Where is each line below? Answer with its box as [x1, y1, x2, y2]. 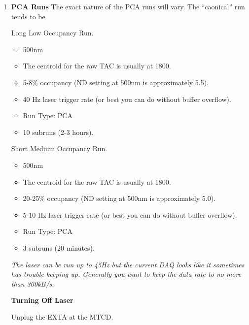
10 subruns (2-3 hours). [23, 127, 94, 137]
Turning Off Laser [11, 295, 73, 305]
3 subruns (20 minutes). [23, 242, 95, 253]
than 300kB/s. [11, 278, 54, 289]
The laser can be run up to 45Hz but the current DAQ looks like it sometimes [11, 259, 245, 269]
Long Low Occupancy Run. [11, 28, 94, 38]
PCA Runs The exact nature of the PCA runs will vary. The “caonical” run [11, 1, 245, 11]
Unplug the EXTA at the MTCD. [11, 311, 113, 322]
